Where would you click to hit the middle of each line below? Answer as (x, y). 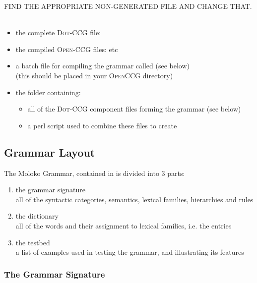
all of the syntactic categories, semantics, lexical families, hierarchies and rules (134, 199)
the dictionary (37, 216)
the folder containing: (48, 92)
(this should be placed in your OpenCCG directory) (94, 75)
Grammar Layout (50, 152)
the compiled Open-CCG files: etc (67, 49)
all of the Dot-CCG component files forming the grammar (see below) (134, 109)
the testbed (33, 242)
